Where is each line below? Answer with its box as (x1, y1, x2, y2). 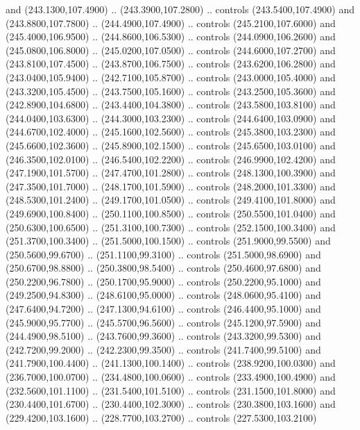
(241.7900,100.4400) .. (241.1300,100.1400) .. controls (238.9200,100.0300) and (6, 356, 336, 370)
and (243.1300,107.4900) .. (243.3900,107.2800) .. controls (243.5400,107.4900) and (6, 2, 354, 16)
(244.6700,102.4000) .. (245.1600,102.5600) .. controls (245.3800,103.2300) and (6, 124, 336, 139)
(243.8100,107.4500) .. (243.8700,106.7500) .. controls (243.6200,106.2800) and (6, 56, 336, 71)
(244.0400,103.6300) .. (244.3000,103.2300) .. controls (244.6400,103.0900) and (6, 110, 336, 125)
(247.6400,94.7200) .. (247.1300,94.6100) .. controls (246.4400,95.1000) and (6, 301, 321, 316)
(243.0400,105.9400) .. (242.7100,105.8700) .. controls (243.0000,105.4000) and (6, 69, 336, 84)
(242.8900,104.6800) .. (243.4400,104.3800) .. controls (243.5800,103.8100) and (6, 97, 336, 112)
